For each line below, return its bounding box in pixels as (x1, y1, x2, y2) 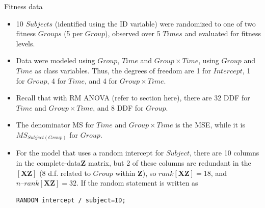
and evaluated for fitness (184, 28, 261, 39)
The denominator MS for (16, 119, 94, 130)
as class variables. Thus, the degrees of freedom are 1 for (35, 65, 211, 75)
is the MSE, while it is (175, 119, 245, 130)
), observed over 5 (105, 28, 161, 39)
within (115, 167, 136, 178)
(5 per (64, 28, 83, 39)
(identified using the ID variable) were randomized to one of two (55, 18, 256, 29)
